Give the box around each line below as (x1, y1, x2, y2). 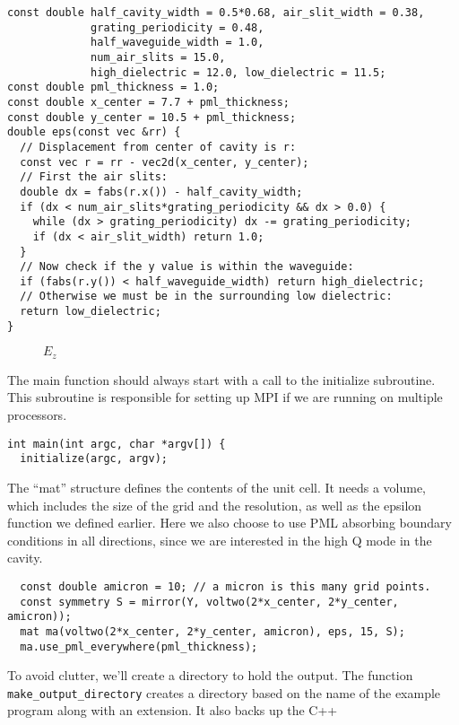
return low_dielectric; (20, 305, 161, 319)
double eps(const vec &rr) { (7, 126, 181, 139)
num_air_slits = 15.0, (91, 50, 226, 64)
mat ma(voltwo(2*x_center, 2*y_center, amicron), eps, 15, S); (20, 625, 405, 638)
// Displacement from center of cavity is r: (20, 140, 297, 153)
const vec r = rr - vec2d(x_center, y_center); (20, 155, 309, 169)
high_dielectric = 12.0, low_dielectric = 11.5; (91, 66, 386, 79)
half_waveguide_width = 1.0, (91, 36, 264, 49)
